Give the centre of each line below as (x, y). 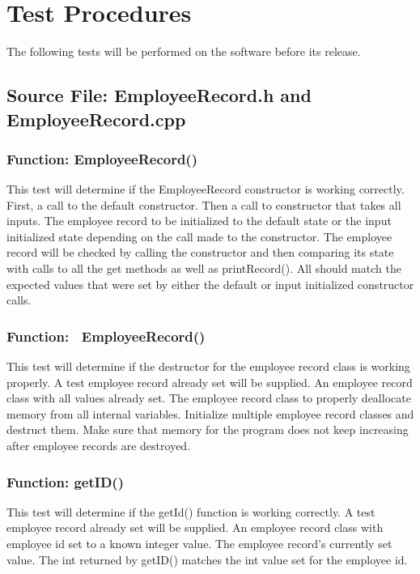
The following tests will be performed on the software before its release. (184, 51)
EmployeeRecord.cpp (96, 119)
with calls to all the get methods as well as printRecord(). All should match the (204, 268)
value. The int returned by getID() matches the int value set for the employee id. (207, 559)
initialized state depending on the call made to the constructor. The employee (199, 236)
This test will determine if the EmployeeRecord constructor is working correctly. (206, 189)
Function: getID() (65, 481)
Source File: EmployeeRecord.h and (159, 95)
